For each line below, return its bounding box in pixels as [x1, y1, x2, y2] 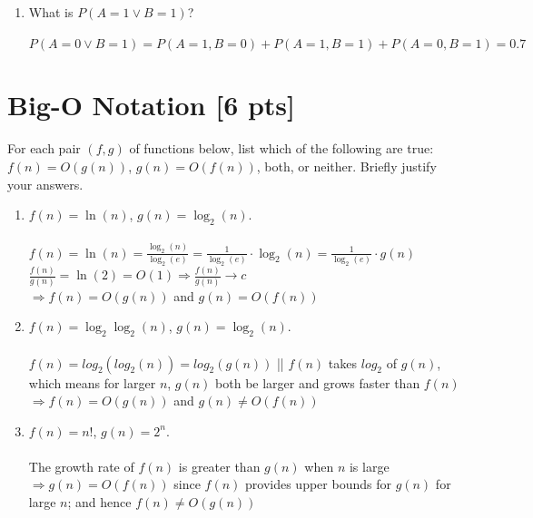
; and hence [67, 493, 132, 512]
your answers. [7, 174, 84, 193]
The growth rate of [28, 456, 134, 475]
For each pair [7, 139, 81, 158]
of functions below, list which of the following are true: [129, 139, 434, 158]
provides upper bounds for [245, 474, 391, 494]
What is [28, 3, 74, 21]
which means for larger [28, 373, 156, 392]
